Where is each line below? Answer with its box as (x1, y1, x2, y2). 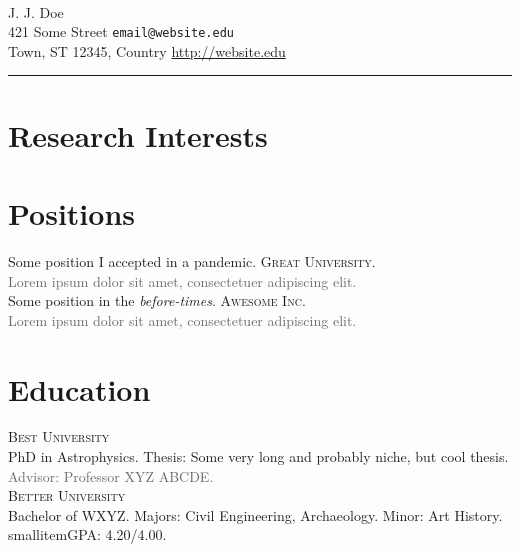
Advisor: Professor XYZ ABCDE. (8, 465, 214, 486)
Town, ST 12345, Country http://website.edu (8, 40, 286, 61)
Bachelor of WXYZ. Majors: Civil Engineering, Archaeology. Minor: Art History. (8, 504, 503, 525)
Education (8, 368, 151, 409)
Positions (8, 193, 136, 233)
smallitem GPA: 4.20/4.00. (8, 524, 167, 545)
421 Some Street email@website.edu (8, 21, 234, 42)
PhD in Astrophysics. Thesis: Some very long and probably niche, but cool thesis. (8, 446, 509, 467)
